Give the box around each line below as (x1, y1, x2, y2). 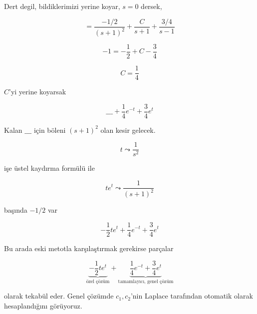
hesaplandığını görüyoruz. (4, 300, 82, 311)
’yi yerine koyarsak (9, 86, 66, 97)
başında (4, 205, 27, 215)
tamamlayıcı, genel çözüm (118, 279, 174, 284)
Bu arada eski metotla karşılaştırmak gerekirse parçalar (4, 243, 174, 254)
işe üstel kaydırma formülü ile (4, 163, 95, 173)
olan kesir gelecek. (100, 124, 156, 135)
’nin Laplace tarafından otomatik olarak (130, 291, 253, 301)
